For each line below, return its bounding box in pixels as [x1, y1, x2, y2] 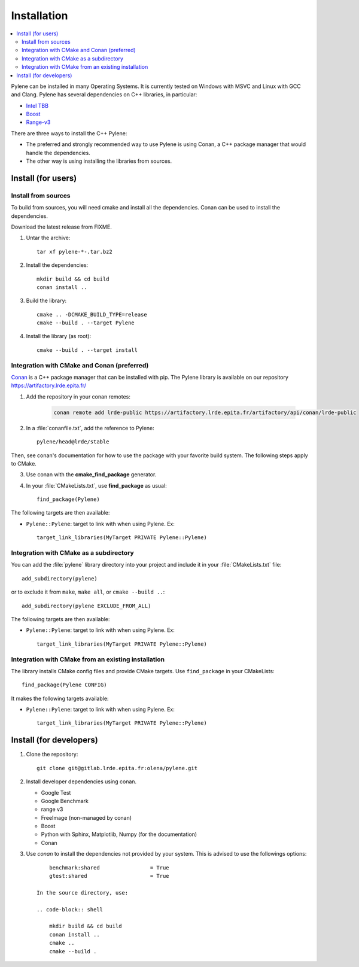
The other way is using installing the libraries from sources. [26, 157, 172, 165]
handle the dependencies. [26, 149, 91, 156]
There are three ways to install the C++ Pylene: [11, 129, 127, 137]
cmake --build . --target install [36, 346, 138, 353]
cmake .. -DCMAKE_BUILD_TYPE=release [36, 311, 148, 318]
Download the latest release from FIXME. [11, 223, 112, 230]
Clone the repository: [26, 751, 78, 758]
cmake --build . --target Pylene [36, 320, 135, 326]
